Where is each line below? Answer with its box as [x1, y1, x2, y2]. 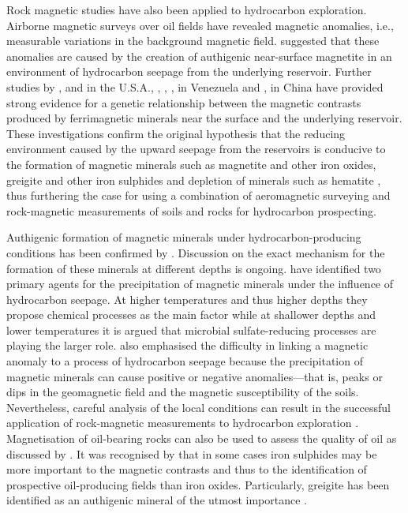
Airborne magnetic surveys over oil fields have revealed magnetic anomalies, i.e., [6, 17, 394, 33]
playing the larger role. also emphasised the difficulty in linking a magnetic [6, 337, 369, 354]
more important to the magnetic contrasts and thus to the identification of [6, 461, 367, 477]
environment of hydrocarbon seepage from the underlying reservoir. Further [6, 63, 372, 80]
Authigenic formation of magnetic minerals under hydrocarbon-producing [6, 229, 361, 245]
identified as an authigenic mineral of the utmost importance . [6, 492, 307, 508]
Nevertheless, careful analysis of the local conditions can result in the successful [6, 399, 391, 415]
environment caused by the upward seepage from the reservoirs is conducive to [6, 140, 386, 157]
